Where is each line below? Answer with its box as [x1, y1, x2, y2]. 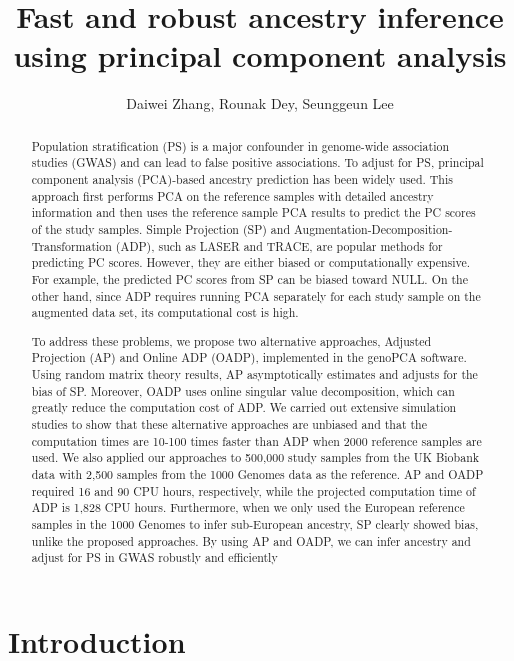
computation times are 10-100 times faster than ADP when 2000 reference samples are [31, 432, 482, 449]
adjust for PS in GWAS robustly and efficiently [31, 549, 278, 566]
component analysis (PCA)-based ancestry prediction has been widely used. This [31, 171, 453, 188]
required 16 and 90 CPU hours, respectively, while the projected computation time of [31, 482, 476, 499]
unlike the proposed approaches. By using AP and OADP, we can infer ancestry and [31, 532, 471, 549]
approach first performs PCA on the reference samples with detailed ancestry [31, 187, 434, 204]
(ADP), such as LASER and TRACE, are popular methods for [115, 237, 443, 254]
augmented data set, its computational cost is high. [31, 304, 299, 321]
